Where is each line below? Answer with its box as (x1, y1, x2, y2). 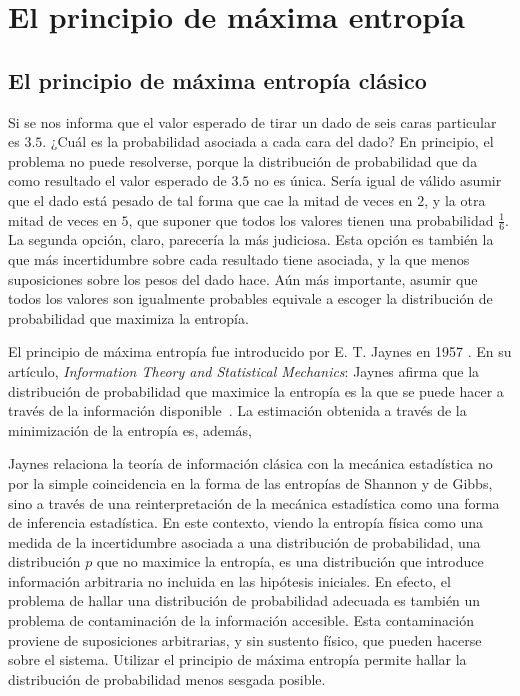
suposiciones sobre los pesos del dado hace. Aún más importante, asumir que (8, 268, 478, 289)
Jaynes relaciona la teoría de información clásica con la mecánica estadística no (8, 453, 493, 474)
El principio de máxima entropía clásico (8, 64, 427, 95)
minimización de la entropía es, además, (8, 419, 253, 440)
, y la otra (424, 189, 486, 210)
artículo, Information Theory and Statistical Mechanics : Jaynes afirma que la (8, 360, 480, 381)
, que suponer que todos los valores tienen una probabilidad (128, 209, 494, 230)
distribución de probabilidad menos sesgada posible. (8, 668, 326, 689)
